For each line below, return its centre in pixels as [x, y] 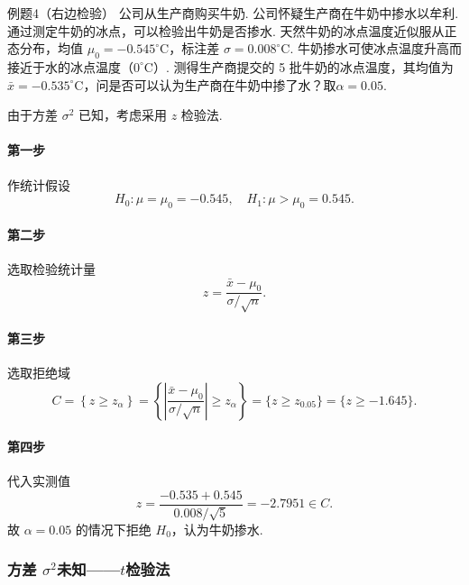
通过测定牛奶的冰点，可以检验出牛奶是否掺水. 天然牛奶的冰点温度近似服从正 [232, 30]
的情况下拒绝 [113, 529]
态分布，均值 [45, 48]
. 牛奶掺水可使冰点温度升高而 [376, 48]
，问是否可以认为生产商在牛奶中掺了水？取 [210, 84]
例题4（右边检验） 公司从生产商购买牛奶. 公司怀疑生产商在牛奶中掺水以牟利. [233, 13]
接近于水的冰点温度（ [70, 66]
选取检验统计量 [51, 268]
